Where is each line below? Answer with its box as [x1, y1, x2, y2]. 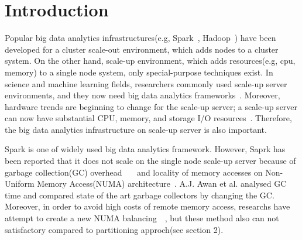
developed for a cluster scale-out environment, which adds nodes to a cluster [5, 43, 279, 55]
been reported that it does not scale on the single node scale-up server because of [5, 155, 296, 167]
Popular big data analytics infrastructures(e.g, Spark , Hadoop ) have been [5, 32, 276, 44]
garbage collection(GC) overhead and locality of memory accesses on [5, 166, 263, 178]
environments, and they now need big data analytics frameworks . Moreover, [5, 89, 280, 101]
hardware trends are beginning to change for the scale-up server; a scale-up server [5, 100, 298, 112]
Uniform [5, 177, 35, 190]
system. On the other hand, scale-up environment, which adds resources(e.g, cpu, [5, 54, 296, 67]
